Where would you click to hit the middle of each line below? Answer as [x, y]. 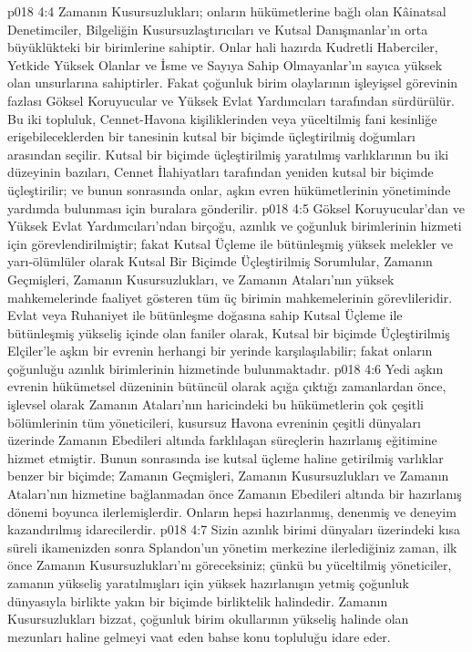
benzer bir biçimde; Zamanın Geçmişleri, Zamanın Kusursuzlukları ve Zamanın [228, 476]
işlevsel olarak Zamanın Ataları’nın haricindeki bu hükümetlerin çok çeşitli [215, 404]
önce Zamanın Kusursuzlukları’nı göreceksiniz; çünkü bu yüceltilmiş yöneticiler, [230, 565]
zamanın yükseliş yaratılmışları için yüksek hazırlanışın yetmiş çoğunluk [208, 583]
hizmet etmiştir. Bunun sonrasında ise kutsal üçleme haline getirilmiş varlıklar [226, 457]
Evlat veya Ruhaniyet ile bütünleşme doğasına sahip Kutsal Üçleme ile [205, 315]
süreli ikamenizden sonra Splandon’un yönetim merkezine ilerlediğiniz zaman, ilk [232, 547]
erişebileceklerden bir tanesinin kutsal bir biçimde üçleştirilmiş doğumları [211, 136]
